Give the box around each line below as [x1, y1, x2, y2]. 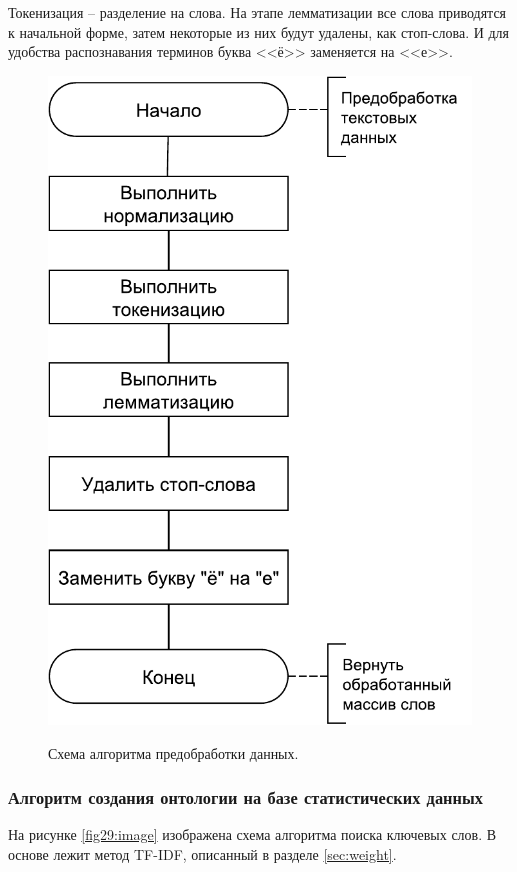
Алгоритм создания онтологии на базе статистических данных [8, 785, 483, 810]
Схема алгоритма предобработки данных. [48, 742, 299, 763]
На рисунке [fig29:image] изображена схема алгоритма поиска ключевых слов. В [8, 824, 497, 845]
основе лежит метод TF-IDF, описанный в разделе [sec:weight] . [8, 843, 397, 864]
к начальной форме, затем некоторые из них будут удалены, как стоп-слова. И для [8, 21, 510, 42]
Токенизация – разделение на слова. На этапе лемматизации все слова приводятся [8, 2, 507, 22]
